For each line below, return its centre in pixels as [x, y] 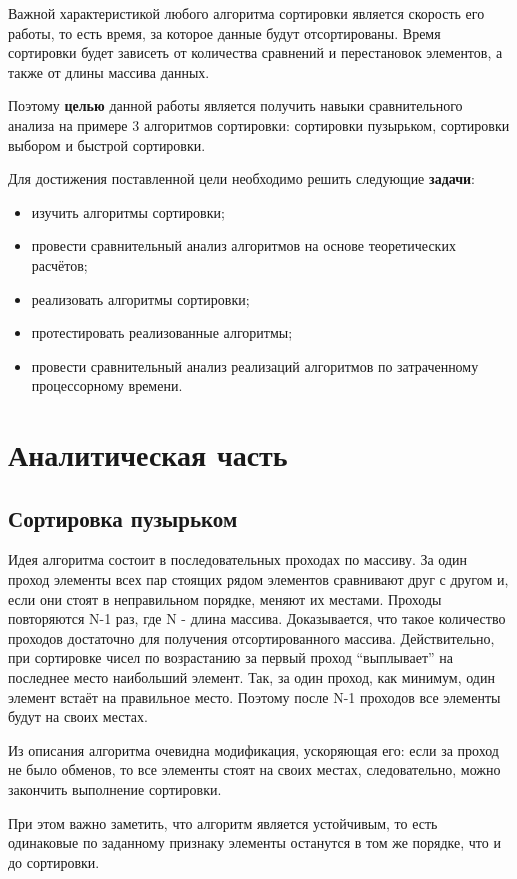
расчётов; [59, 264]
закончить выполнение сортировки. [115, 789]
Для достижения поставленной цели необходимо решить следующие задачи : [242, 178]
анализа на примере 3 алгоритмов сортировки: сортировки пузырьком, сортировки [259, 124]
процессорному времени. [107, 385]
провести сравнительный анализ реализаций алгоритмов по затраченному [255, 365]
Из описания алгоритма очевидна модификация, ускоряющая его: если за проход [253, 749]
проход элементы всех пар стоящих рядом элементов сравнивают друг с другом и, [258, 579]
